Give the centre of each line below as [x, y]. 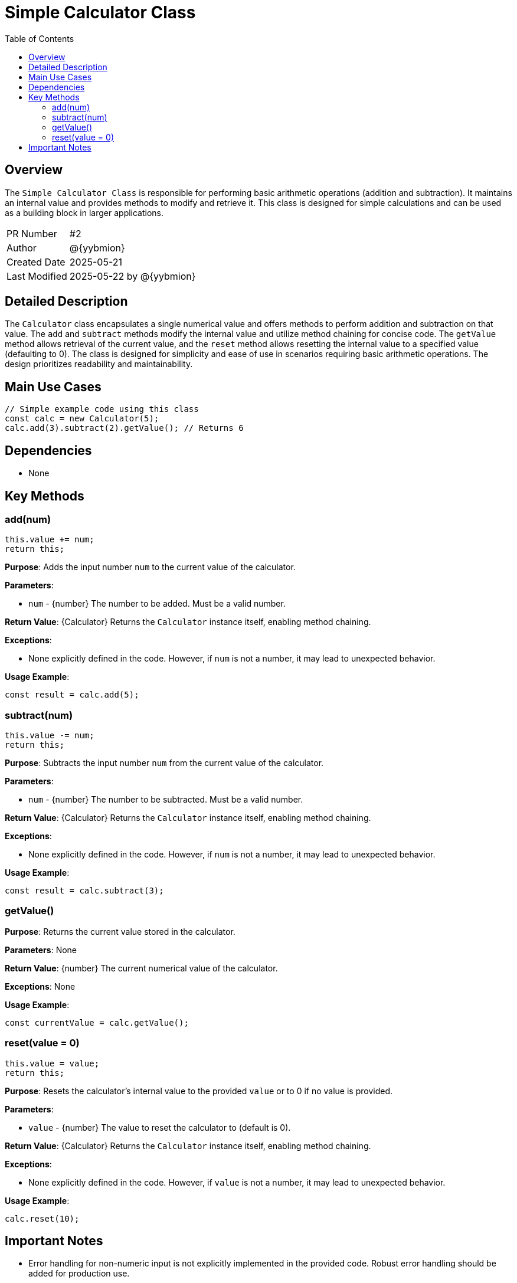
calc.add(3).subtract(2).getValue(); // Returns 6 [124, 428]
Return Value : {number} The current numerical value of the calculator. [141, 968]
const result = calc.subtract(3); [84, 891]
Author [22, 248]
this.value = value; [52, 1063]
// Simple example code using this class [102, 409]
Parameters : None [41, 950]
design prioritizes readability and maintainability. [99, 364]
